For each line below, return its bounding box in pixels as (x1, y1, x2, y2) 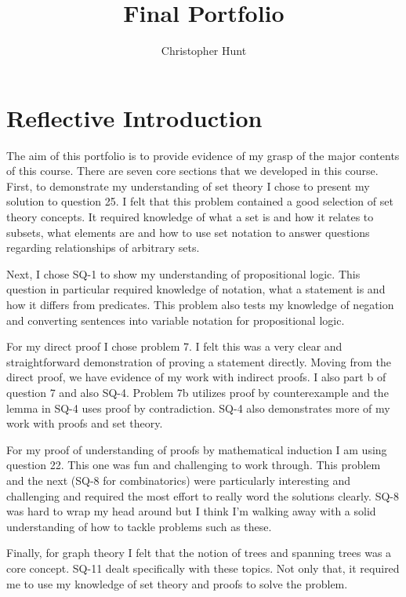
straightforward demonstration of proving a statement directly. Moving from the (6, 353, 391, 369)
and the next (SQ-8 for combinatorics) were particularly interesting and (6, 471, 351, 488)
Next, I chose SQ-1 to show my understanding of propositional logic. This (6, 265, 361, 282)
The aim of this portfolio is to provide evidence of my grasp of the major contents (6, 147, 400, 163)
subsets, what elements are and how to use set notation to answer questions (6, 224, 370, 240)
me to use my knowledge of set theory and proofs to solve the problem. (6, 575, 348, 592)
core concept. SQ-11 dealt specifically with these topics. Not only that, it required (6, 559, 400, 576)
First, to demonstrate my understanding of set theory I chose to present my (6, 177, 370, 194)
